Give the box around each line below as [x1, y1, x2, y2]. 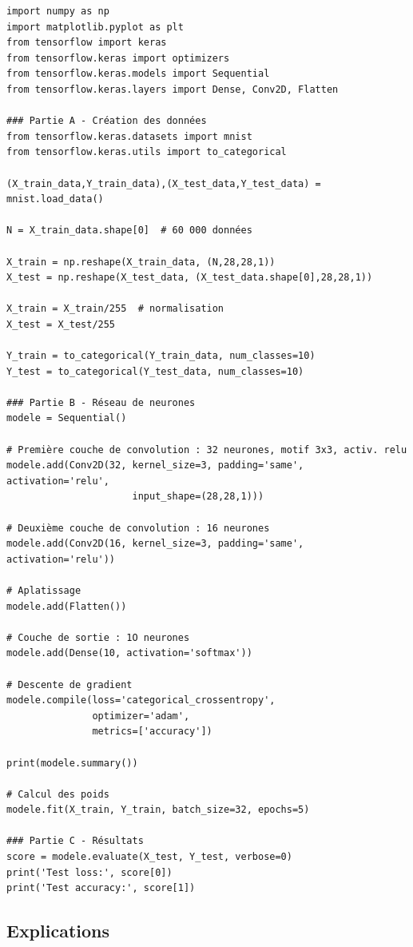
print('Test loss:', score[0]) [6, 866, 173, 878]
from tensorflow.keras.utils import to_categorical [6, 146, 287, 158]
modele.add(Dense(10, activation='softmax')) [6, 647, 252, 659]
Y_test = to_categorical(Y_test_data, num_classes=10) [6, 365, 304, 377]
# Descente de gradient [6, 678, 133, 690]
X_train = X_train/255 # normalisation [6, 303, 224, 315]
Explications [6, 918, 110, 943]
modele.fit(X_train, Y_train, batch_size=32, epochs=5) [6, 804, 310, 816]
